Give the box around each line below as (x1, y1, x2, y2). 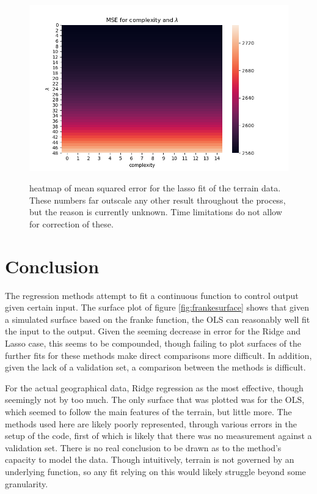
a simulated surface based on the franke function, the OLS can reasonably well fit (5, 312, 310, 325)
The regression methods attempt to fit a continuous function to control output (5, 289, 299, 301)
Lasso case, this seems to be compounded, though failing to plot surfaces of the (5, 337, 301, 349)
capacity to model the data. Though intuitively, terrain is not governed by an (5, 453, 294, 466)
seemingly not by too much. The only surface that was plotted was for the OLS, (5, 393, 305, 406)
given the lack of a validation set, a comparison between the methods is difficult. (5, 361, 306, 374)
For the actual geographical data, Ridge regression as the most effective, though (5, 381, 304, 394)
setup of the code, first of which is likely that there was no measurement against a (5, 429, 312, 442)
